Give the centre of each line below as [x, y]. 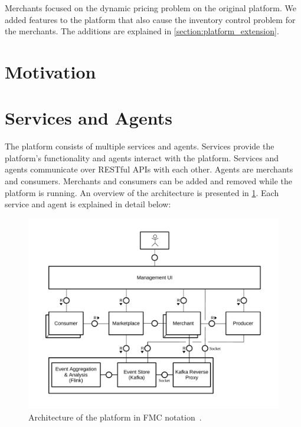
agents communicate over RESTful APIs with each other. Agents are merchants [149, 169]
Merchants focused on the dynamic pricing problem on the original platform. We [150, 8]
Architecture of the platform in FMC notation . [115, 417]
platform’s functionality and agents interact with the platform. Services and [142, 157]
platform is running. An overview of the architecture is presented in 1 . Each [142, 192]
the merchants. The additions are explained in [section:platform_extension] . [142, 31]
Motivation [50, 71]
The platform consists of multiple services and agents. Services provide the [140, 146]
